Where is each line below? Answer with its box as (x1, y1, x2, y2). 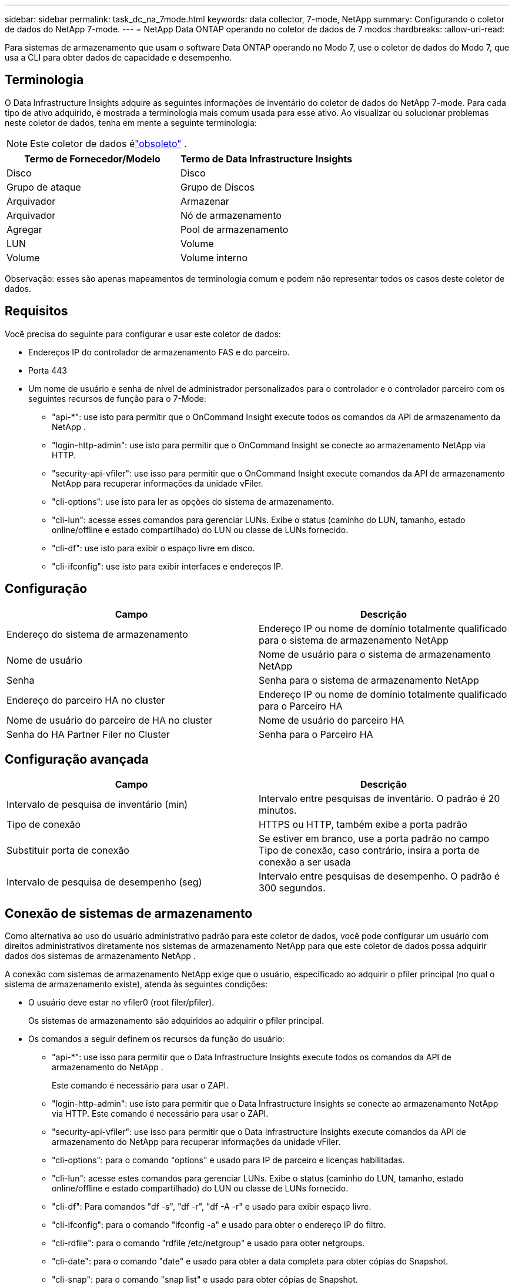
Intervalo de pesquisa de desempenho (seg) (6, 876, 202, 888)
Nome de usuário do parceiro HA (259, 714, 404, 726)
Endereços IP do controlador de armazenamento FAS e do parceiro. (28, 347, 290, 357)
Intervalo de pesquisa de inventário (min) (6, 798, 188, 811)
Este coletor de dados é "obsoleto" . (30, 137, 187, 149)
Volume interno (180, 251, 248, 264)
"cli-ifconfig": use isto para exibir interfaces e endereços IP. (52, 561, 283, 571)
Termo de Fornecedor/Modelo (24, 152, 160, 165)
